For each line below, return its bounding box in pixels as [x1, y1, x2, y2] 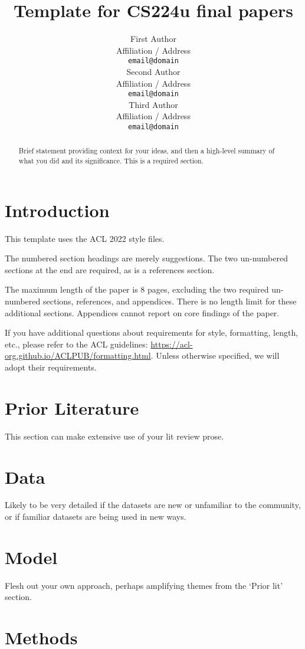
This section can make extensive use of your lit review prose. [5, 430, 224, 442]
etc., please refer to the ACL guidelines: [5, 337, 148, 350]
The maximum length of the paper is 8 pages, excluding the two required [5, 283, 269, 296]
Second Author [126, 65, 181, 77]
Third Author [129, 98, 178, 110]
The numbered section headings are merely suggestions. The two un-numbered [5, 252, 288, 264]
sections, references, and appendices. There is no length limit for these [42, 295, 297, 307]
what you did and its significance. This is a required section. [18, 156, 204, 166]
